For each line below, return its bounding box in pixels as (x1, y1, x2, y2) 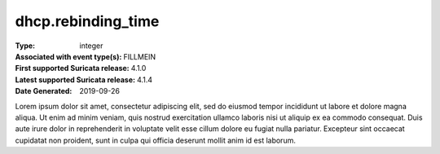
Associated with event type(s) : (15, 51, 122, 61)
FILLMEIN (123, 51, 156, 61)
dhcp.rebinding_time (15, 12, 160, 30)
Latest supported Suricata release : (15, 74, 136, 85)
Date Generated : (15, 86, 73, 96)
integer (79, 41, 103, 51)
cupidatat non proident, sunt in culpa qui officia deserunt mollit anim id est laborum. (15, 135, 297, 145)
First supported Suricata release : (15, 64, 130, 73)
